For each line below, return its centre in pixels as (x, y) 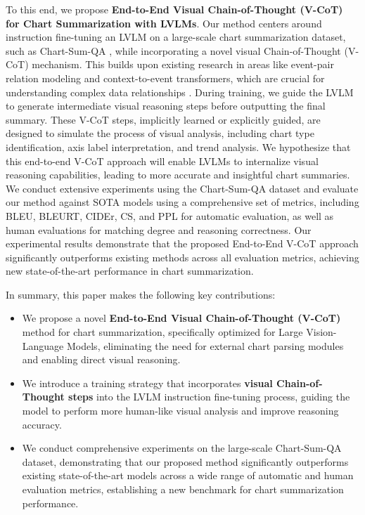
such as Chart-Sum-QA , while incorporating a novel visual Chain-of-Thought (173, 50)
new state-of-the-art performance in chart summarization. (130, 271)
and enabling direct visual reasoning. (101, 359)
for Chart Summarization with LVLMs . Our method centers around (164, 23)
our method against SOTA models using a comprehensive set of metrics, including (182, 202)
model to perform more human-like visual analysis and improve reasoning (180, 411)
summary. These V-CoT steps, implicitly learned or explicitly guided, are (163, 119)
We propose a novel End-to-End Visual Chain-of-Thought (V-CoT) (181, 318)
